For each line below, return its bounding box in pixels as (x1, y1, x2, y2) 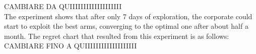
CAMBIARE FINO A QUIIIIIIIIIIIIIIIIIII (4, 40, 137, 51)
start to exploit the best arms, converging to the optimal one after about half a (4, 21, 248, 31)
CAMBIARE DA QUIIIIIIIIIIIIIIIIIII (4, 1, 122, 11)
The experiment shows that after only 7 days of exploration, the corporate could (4, 11, 252, 21)
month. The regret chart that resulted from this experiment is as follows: (4, 30, 229, 41)
